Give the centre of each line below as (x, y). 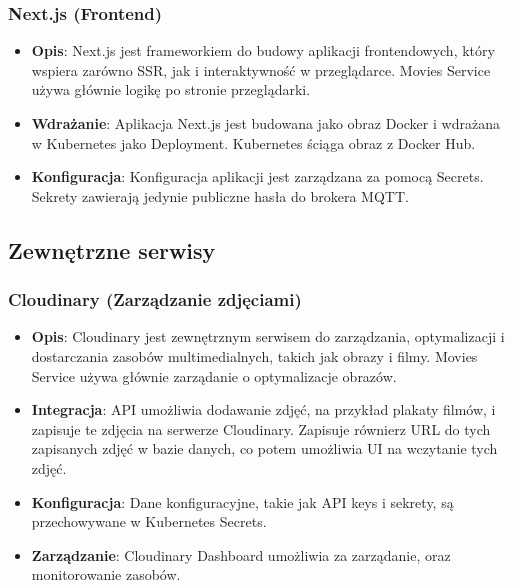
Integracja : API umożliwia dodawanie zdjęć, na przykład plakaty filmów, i (263, 409)
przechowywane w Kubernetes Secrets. (149, 521)
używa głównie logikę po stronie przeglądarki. (171, 89)
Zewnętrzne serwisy (112, 249)
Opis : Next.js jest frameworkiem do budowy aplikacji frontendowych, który (263, 50)
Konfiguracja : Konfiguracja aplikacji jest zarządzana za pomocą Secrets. (257, 176)
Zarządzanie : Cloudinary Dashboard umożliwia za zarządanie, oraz (241, 554)
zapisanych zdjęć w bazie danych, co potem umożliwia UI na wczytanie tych (264, 448)
